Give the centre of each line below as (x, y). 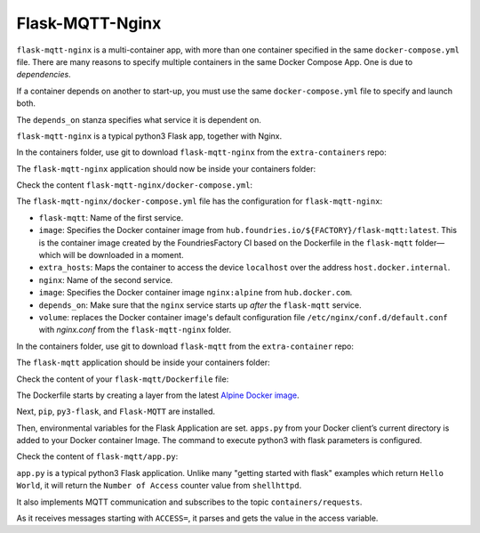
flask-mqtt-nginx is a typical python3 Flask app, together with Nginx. (149, 136)
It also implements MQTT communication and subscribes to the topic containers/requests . (189, 502)
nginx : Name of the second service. (106, 279)
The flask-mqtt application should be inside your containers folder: (143, 363)
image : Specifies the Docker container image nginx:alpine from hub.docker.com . (196, 293)
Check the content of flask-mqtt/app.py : (97, 456)
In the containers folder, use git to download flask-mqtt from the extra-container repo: (185, 346)
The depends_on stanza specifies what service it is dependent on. (139, 119)
